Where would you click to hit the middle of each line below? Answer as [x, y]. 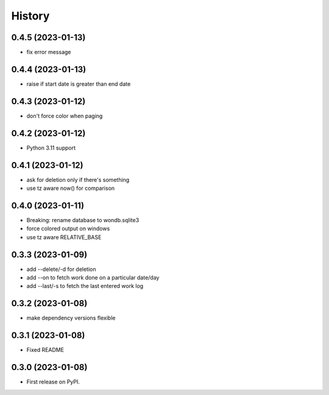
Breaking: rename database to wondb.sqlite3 [83, 220]
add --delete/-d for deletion [62, 269]
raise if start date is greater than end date [79, 84]
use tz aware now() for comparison [71, 188]
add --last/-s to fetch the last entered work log [85, 286]
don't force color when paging [65, 116]
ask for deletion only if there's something [78, 180]
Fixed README [45, 350]
